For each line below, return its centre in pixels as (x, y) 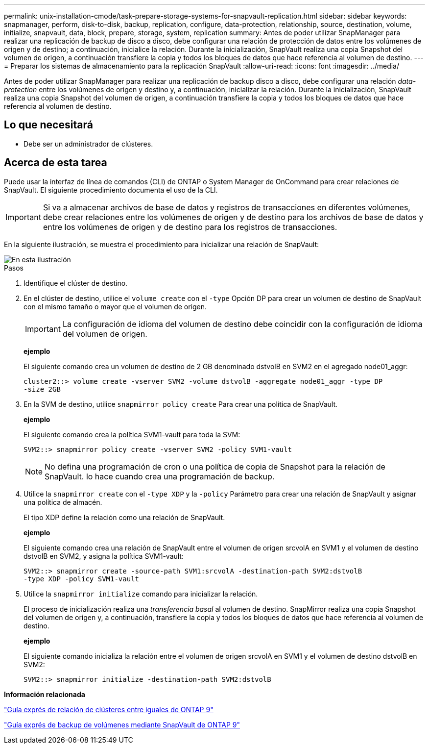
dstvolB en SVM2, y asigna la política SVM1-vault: (104, 556)
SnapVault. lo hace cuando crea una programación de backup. (160, 476)
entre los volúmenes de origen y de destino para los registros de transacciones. (190, 227)
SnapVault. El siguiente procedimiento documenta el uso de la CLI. (111, 190)
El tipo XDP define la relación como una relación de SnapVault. (124, 517)
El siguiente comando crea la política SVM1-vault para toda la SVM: (132, 434)
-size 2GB (42, 389)
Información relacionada (45, 694)
